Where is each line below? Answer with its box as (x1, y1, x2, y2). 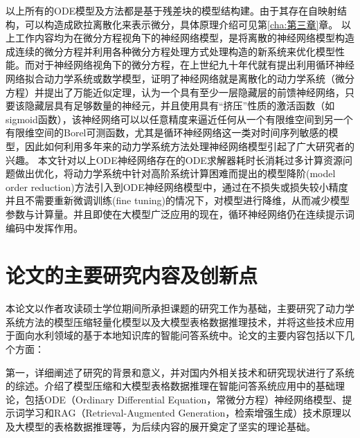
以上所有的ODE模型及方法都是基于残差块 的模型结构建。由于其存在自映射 (6, 3, 338, 17)
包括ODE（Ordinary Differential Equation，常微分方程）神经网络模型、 (24, 392, 343, 406)
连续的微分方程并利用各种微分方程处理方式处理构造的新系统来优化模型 (15, 44, 335, 58)
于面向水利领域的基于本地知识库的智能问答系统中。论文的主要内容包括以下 (6, 328, 345, 343)
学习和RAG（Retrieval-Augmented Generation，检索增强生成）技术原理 (24, 405, 342, 420)
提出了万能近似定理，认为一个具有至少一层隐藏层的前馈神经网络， (44, 84, 345, 99)
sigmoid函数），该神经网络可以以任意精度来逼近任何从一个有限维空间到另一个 (6, 111, 353, 126)
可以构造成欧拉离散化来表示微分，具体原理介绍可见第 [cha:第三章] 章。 (24, 17, 339, 31)
